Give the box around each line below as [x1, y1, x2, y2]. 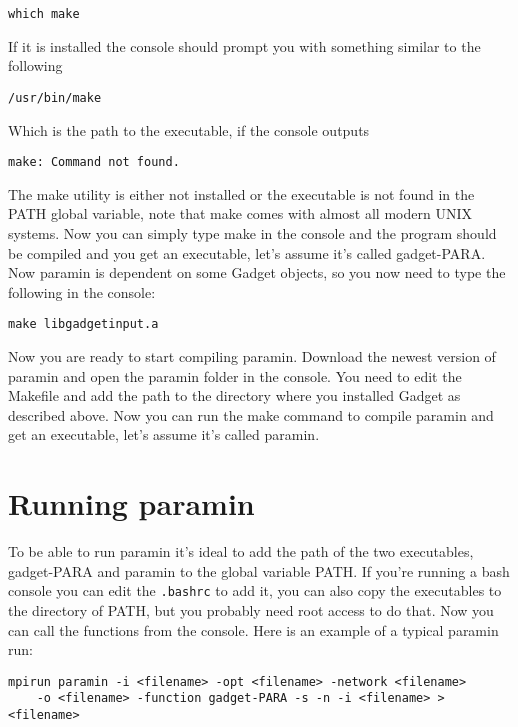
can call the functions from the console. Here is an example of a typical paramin [8, 619, 499, 640]
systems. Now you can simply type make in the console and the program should [8, 222, 497, 243]
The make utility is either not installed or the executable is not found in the [8, 183, 475, 204]
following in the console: [8, 281, 156, 302]
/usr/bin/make [8, 90, 102, 105]
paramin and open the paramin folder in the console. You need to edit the [8, 365, 462, 386]
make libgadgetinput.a [8, 317, 159, 332]
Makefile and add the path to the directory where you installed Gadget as [8, 385, 461, 406]
